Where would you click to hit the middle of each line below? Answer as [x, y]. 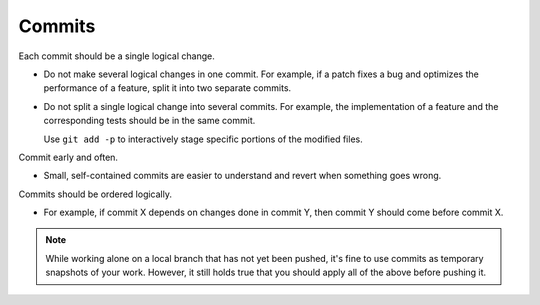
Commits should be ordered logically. [95, 194]
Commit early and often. [68, 157]
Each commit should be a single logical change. [116, 56]
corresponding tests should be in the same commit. [149, 121]
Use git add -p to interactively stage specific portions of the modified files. [203, 139]
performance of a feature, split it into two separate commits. [167, 88]
